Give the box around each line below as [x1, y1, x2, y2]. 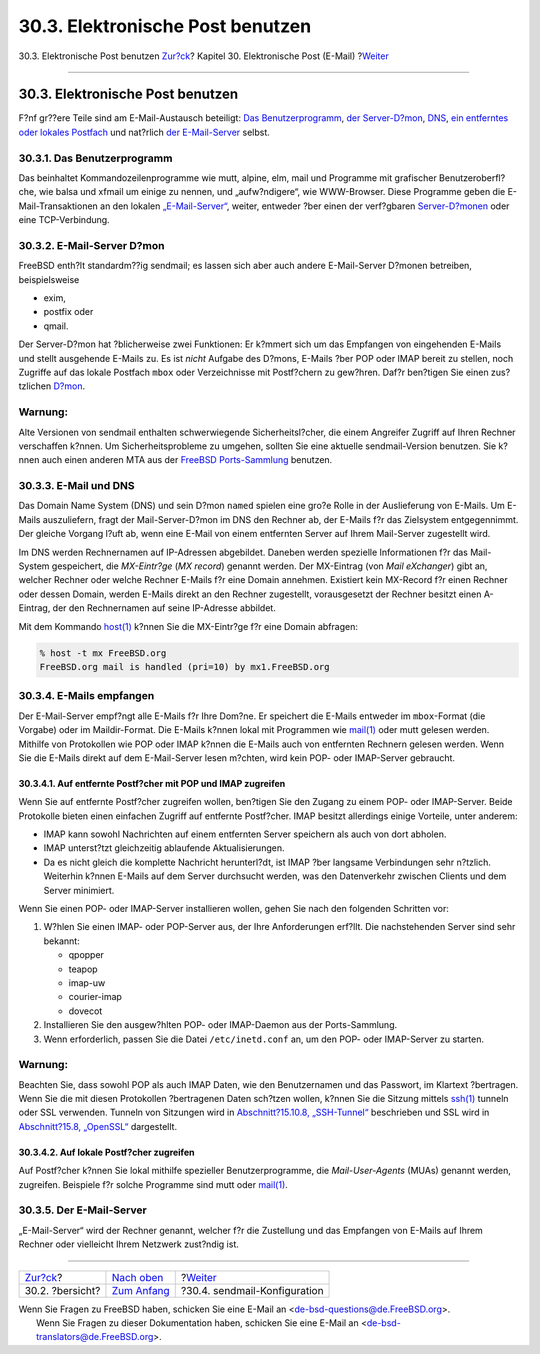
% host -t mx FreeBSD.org [39, 647, 167, 659]
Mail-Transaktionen [18, 200, 99, 212]
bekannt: [43, 935, 80, 947]
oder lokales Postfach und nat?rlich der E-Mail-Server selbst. [18, 126, 270, 138]
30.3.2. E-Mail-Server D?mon [18, 238, 165, 252]
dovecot [68, 1005, 103, 1017]
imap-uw [68, 976, 106, 989]
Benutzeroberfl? [438, 171, 506, 184]
